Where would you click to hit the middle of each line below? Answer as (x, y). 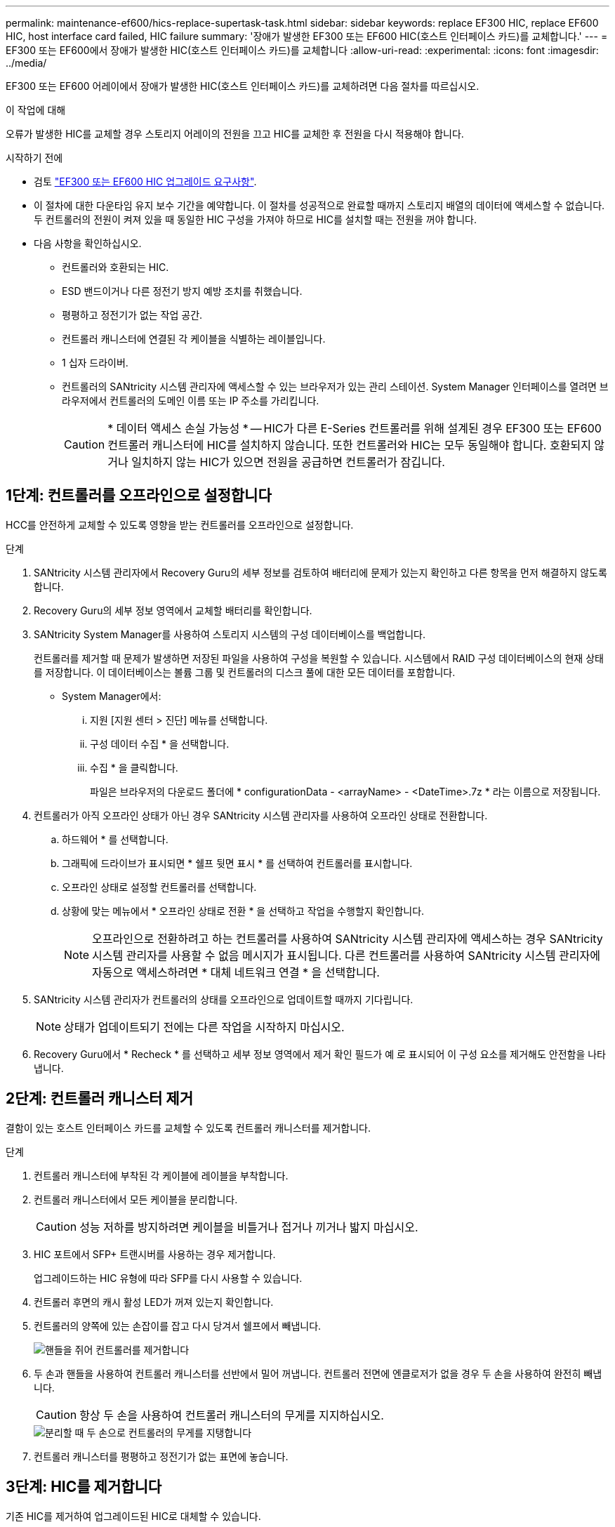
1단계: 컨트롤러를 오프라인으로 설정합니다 (139, 496)
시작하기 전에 (34, 158)
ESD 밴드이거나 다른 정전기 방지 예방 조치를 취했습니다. (182, 291)
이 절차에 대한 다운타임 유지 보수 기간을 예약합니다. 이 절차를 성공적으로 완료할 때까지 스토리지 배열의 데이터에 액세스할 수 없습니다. (319, 205)
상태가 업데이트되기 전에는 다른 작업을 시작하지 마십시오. (204, 1027)
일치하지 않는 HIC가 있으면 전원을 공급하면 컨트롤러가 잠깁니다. (288, 462)
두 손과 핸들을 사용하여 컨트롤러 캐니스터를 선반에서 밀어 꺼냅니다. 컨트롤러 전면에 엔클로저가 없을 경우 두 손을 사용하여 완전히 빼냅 (318, 1373)
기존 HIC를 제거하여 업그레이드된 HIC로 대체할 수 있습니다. (133, 1516)
